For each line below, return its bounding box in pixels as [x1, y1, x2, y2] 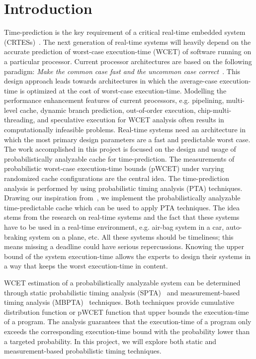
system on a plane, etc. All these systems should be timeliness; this [29, 231, 234, 242]
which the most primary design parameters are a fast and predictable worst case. [4, 134, 251, 144]
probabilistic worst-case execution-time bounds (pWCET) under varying [4, 163, 224, 174]
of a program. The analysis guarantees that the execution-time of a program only [4, 316, 252, 327]
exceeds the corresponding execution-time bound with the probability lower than [4, 326, 250, 336]
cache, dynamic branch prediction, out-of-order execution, [19, 104, 196, 115]
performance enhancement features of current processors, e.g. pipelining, [4, 95, 224, 105]
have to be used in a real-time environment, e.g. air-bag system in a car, [4, 222, 224, 232]
